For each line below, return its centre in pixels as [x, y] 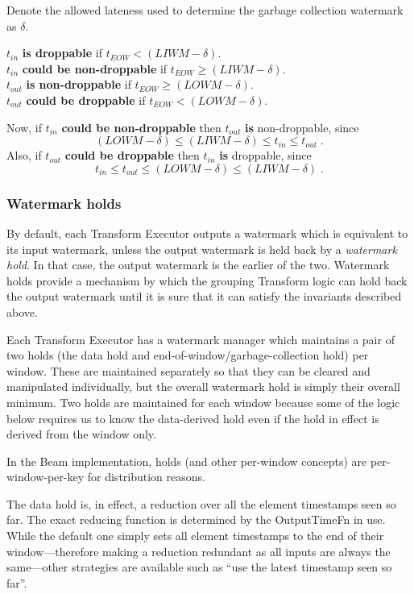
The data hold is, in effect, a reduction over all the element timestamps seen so [201, 503]
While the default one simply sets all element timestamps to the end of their [195, 536]
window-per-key [46, 477]
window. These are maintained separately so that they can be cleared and [188, 370]
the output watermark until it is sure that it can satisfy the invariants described [204, 296]
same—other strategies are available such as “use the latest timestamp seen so [199, 567]
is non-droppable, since [302, 127]
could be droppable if [86, 100]
